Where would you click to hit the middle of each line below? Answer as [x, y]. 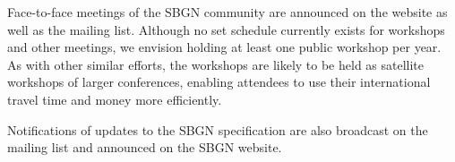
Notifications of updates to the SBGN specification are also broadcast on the [218, 129]
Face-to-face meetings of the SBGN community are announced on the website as [227, 12]
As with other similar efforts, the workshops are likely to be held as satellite [216, 64]
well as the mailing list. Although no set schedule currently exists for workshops [226, 29]
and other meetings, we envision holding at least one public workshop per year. [224, 47]
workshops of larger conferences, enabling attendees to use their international [219, 82]
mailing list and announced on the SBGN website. [145, 147]
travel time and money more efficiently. [115, 99]
